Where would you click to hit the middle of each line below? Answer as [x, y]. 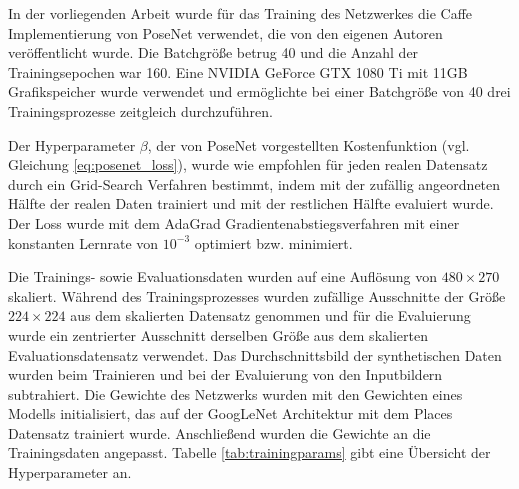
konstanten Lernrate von [83, 242]
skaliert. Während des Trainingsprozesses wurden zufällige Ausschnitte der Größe [257, 295]
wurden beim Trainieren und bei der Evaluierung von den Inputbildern [225, 374]
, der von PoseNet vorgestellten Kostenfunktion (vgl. [308, 144]
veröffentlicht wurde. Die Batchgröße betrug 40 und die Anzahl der [213, 52]
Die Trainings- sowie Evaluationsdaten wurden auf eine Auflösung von [222, 276]
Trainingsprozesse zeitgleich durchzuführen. [140, 110]
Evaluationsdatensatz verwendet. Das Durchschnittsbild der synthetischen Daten [255, 354]
